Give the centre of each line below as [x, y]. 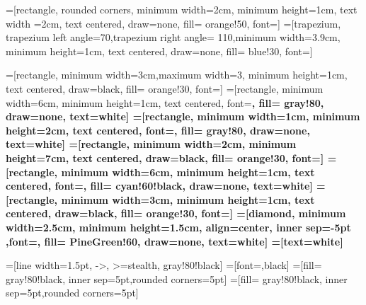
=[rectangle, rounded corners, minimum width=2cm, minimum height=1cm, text [182, 9]
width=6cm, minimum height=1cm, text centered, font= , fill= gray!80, [165, 102]
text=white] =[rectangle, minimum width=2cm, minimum [151, 144]
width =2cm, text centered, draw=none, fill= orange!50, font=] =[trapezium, [173, 23]
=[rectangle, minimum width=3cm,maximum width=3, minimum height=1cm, [177, 75]
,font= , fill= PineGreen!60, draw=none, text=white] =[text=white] [175, 241]
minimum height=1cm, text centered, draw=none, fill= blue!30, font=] [159, 51]
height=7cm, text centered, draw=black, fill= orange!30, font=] [165, 157]
